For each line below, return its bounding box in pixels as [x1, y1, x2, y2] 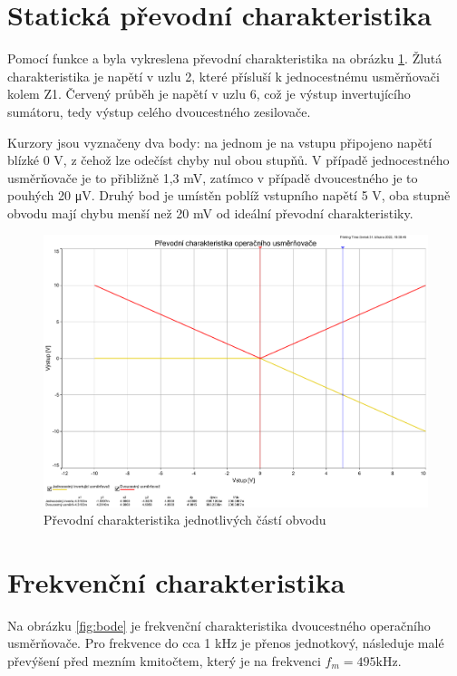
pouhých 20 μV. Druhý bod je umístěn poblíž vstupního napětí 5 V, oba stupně [7, 186, 451, 205]
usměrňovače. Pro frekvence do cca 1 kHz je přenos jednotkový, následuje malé [7, 633, 444, 652]
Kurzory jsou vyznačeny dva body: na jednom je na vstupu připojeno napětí [7, 132, 433, 151]
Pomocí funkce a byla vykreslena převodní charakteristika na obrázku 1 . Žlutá [7, 49, 442, 68]
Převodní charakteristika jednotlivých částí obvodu [44, 510, 326, 529]
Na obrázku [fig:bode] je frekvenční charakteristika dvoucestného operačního [7, 615, 431, 634]
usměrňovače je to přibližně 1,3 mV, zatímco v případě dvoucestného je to [7, 168, 418, 187]
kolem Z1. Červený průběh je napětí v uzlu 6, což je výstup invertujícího [7, 84, 411, 103]
